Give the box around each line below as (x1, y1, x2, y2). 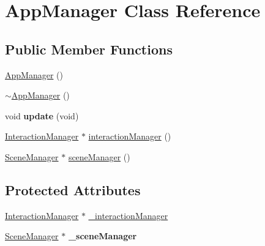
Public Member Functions (5, 39, 173, 58)
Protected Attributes (5, 180, 141, 199)
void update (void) (5, 109, 79, 122)
